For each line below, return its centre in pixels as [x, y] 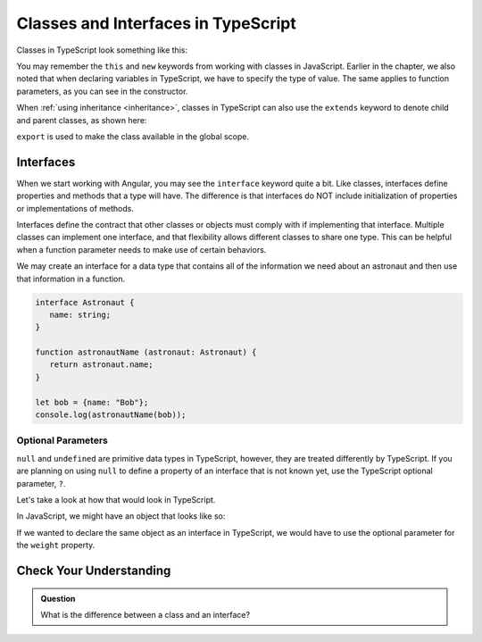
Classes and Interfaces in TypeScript [156, 23]
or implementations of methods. [75, 208]
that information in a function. [71, 279]
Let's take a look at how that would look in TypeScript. [116, 499]
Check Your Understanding [94, 570]
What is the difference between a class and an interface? [145, 614]
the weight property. [56, 546]
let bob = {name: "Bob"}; [92, 402]
